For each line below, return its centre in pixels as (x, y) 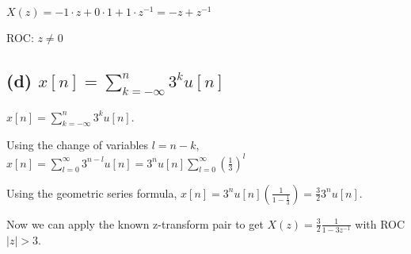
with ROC (380, 223)
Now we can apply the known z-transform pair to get (135, 223)
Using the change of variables (78, 145)
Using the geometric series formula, (92, 192)
